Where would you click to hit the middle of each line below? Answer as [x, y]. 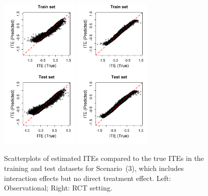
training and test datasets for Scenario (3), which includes [94, 168]
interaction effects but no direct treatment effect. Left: [88, 178]
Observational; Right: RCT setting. [58, 188]
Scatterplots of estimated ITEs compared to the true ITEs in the [104, 158]
